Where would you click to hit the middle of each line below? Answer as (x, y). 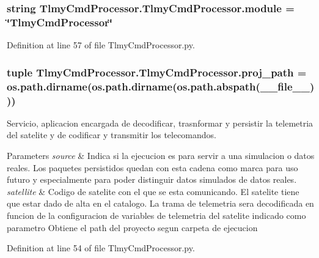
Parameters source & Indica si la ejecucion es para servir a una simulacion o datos (161, 155)
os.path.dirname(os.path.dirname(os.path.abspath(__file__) (161, 86)
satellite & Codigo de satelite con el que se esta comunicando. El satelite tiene (153, 191)
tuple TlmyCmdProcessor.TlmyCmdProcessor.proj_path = (157, 72)
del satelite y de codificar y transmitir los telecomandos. (112, 135)
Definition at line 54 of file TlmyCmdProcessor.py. (101, 248)
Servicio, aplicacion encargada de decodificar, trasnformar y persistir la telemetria (160, 123)
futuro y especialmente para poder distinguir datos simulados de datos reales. (152, 179)
